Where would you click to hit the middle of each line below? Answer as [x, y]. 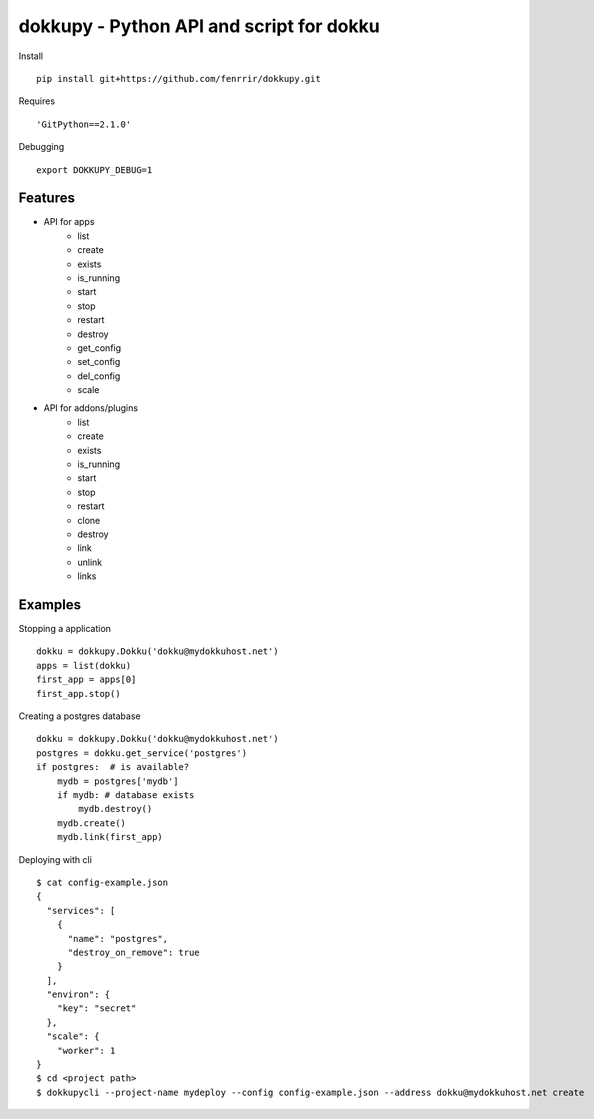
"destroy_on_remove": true [133, 952]
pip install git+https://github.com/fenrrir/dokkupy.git [179, 78]
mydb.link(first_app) [110, 837]
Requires [36, 101]
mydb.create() [91, 823]
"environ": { [78, 994]
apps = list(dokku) [84, 665]
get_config [99, 347]
